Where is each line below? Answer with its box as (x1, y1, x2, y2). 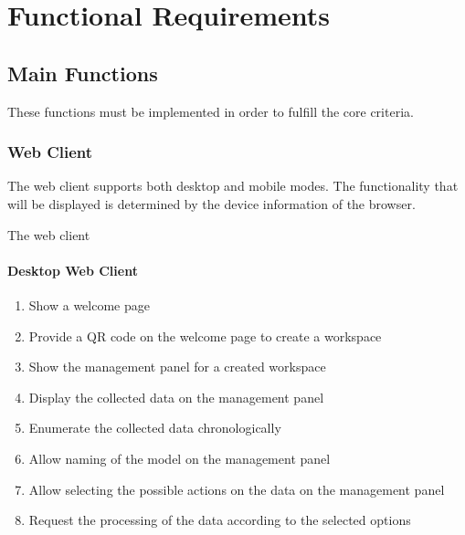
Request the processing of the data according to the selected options (28, 510, 411, 530)
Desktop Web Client (7, 260, 138, 279)
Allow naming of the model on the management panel (28, 448, 331, 467)
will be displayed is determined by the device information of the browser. (7, 194, 416, 213)
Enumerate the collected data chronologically (28, 418, 281, 437)
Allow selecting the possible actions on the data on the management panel (28, 479, 445, 498)
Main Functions (7, 58, 158, 87)
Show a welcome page (28, 295, 150, 314)
